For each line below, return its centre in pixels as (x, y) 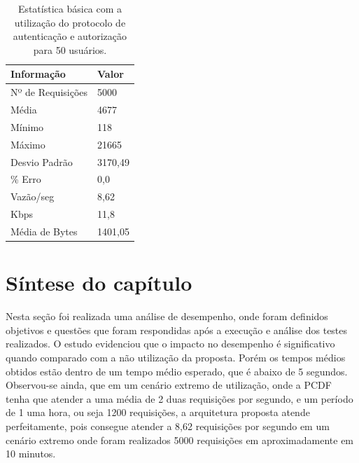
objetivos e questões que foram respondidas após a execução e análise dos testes (177, 330)
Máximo (28, 144)
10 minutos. (31, 454)
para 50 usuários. (70, 49)
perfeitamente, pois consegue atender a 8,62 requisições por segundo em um (168, 426)
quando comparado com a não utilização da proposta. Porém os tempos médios (176, 357)
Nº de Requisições (49, 92)
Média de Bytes (44, 231)
